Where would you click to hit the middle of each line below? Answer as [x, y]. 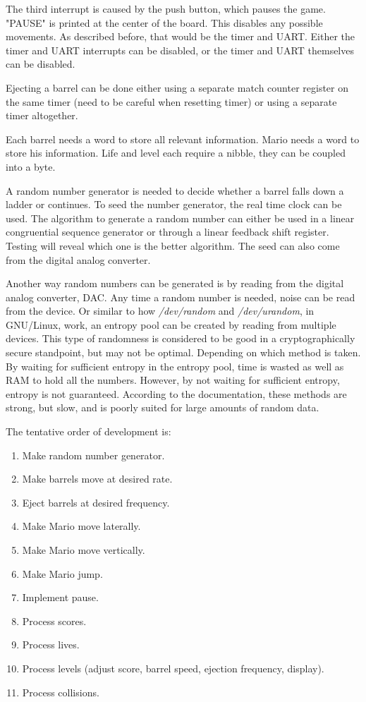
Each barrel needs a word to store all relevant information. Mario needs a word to [183, 139]
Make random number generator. [93, 455]
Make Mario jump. [62, 573]
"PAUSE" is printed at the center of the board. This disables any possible [164, 22]
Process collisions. [61, 692]
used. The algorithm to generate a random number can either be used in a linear [180, 218]
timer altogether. [42, 115]
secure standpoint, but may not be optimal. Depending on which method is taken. [183, 352]
